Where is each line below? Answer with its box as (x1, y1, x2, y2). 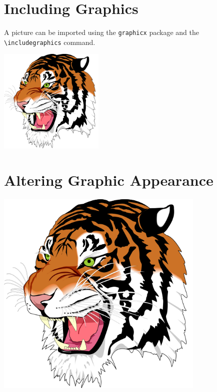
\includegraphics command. (4, 36, 95, 47)
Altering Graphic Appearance (4, 170, 213, 190)
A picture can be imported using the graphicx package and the (4, 27, 199, 37)
